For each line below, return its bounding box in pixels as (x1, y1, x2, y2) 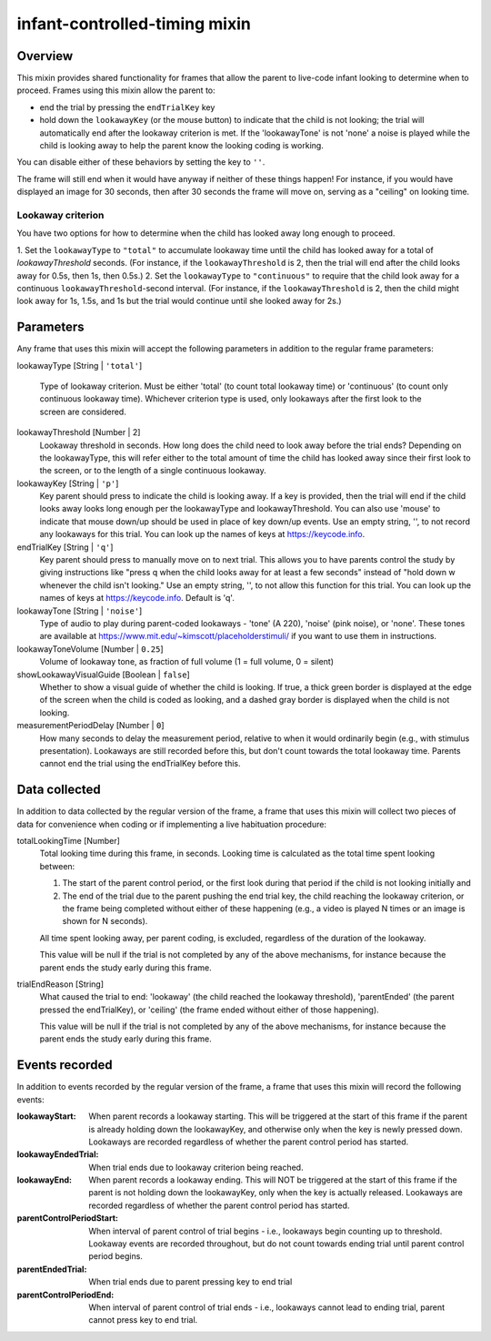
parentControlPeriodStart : (16, 1213, 118, 1224)
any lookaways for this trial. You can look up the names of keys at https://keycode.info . (39, 529, 366, 540)
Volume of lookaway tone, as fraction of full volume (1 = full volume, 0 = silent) (39, 656, 334, 667)
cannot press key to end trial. (88, 1315, 198, 1326)
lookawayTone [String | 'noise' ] (16, 605, 143, 616)
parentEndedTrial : (16, 1264, 87, 1275)
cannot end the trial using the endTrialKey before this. (39, 758, 241, 769)
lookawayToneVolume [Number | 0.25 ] (16, 643, 164, 655)
